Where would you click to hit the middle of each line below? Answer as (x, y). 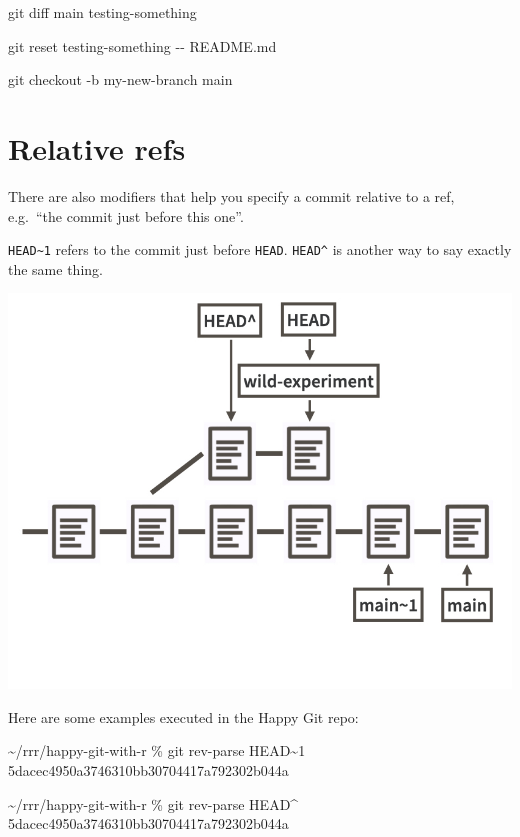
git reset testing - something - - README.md (142, 45)
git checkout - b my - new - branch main (120, 79)
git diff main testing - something (102, 12)
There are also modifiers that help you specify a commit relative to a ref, (231, 195)
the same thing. (55, 268)
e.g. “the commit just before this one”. (126, 215)
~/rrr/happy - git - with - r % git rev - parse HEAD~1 (157, 750)
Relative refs (97, 147)
